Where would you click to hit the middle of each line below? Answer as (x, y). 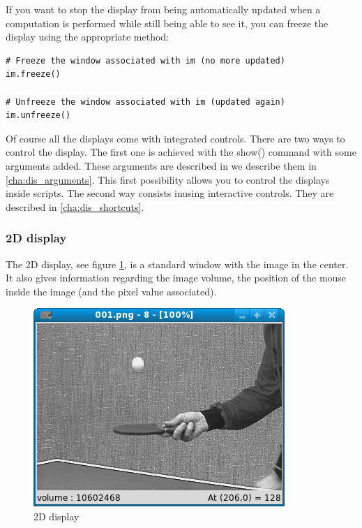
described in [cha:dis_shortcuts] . (75, 206)
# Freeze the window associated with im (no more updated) (145, 60)
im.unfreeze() (38, 116)
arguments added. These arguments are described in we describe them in (161, 165)
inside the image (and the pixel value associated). (111, 291)
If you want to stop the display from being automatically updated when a (163, 9)
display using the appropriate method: (87, 37)
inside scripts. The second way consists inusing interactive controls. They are (170, 193)
